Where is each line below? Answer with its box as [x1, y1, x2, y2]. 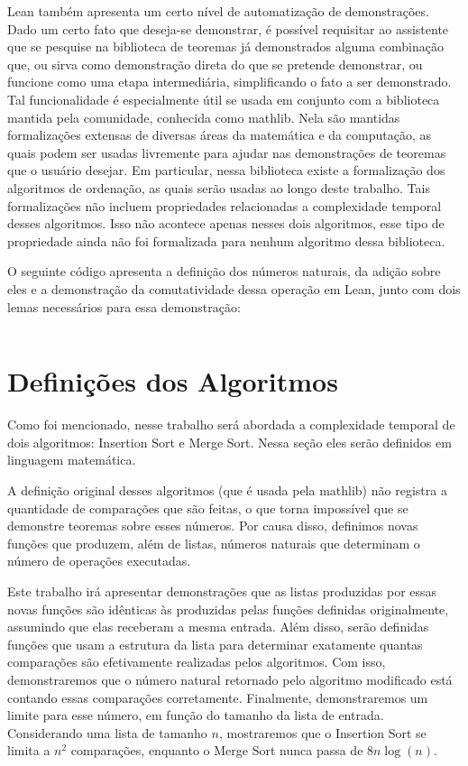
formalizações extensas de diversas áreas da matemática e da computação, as [7, 125, 431, 144]
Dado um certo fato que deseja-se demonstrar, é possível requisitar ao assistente [7, 19, 449, 38]
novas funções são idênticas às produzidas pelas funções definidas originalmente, [7, 599, 449, 618]
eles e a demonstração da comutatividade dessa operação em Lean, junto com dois [7, 279, 461, 298]
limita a [7, 741, 50, 760]
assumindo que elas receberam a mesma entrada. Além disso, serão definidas [7, 617, 429, 636]
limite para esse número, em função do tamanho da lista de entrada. [7, 706, 384, 724]
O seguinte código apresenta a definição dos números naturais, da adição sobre [7, 262, 441, 281]
